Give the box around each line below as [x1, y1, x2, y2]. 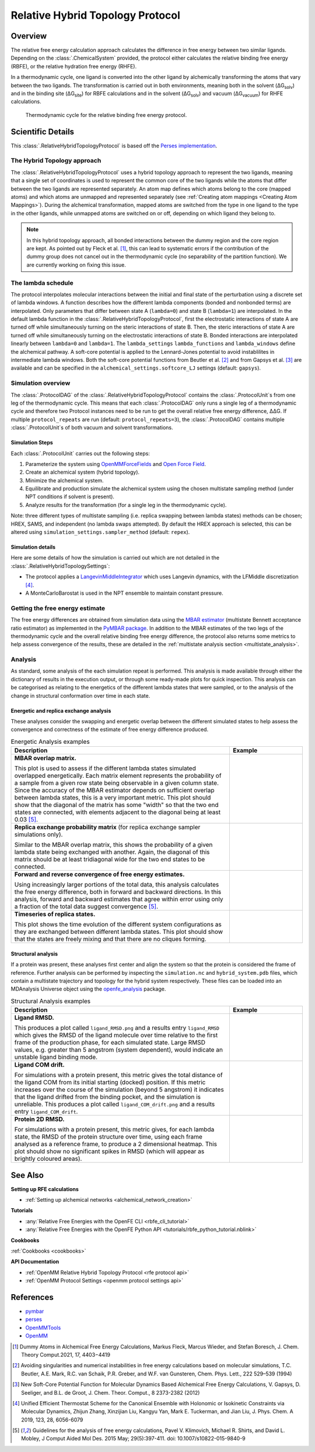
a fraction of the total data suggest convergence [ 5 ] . [14, 902, 159, 910]
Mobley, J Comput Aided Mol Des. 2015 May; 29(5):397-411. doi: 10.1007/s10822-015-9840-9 [21, 1435, 246, 1442]
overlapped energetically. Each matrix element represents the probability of [14, 772, 222, 780]
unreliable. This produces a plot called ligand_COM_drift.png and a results [14, 1100, 215, 1108]
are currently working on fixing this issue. [26, 261, 127, 268]
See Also [10, 1170, 44, 1180]
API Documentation [10, 1258, 60, 1265]
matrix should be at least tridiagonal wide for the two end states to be [14, 856, 205, 864]
